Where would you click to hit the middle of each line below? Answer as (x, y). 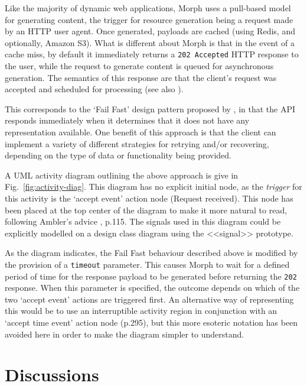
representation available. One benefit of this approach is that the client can (141, 132)
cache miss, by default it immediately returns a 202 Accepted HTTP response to (152, 54)
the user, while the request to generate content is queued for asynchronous (139, 66)
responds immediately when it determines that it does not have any (127, 120)
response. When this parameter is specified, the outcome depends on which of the (152, 288)
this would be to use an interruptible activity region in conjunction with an (141, 311)
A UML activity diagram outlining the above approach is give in (122, 175)
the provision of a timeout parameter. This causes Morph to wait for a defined (147, 264)
